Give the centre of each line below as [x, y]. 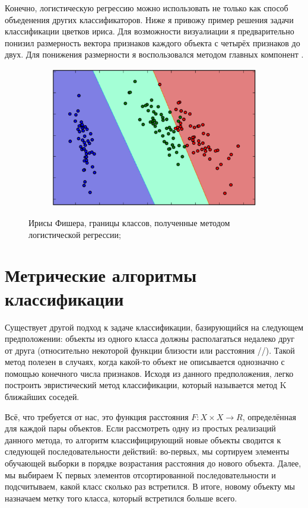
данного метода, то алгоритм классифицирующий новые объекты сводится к [143, 439]
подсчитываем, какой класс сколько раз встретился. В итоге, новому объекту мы [150, 486]
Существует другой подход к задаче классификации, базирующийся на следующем [154, 327]
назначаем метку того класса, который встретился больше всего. [121, 498]
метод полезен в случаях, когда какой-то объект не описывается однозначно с [145, 362]
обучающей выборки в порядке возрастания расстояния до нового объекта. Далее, [153, 463]
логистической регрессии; [75, 234]
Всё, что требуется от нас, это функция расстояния [97, 416]
